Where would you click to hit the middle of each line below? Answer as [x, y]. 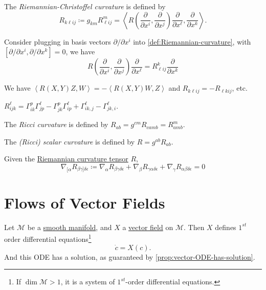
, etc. [240, 88]
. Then [194, 227]
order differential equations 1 [48, 238]
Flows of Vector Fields [85, 202]
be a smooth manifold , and [70, 227]
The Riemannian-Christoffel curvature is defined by [85, 6]
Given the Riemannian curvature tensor [66, 159]
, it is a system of [88, 282]
